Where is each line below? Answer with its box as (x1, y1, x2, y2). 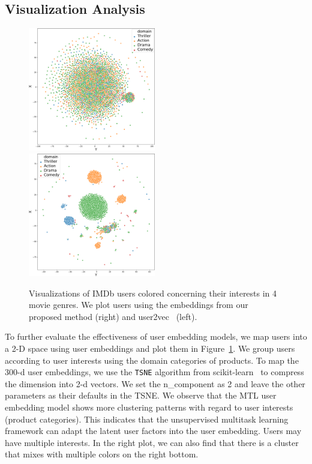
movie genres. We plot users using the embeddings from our (29, 298, 248, 311)
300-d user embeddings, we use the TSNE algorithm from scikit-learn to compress (5, 366, 304, 378)
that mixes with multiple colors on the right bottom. (5, 448, 199, 460)
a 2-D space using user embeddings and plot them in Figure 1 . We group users (5, 342, 295, 355)
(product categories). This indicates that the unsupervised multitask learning (5, 412, 289, 425)
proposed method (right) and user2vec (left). (29, 310, 197, 322)
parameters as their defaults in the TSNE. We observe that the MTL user (5, 389, 277, 402)
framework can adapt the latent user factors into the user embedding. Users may (5, 424, 302, 437)
